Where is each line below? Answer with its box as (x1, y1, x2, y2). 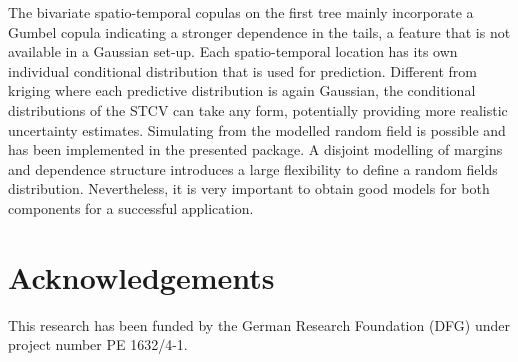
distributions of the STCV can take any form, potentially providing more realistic (8, 99, 508, 120)
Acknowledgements (8, 256, 275, 297)
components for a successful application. (8, 197, 254, 218)
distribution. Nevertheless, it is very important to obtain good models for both (8, 178, 490, 199)
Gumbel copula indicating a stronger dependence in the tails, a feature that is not (8, 21, 511, 42)
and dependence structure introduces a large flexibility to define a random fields (8, 158, 498, 179)
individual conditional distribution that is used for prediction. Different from (8, 60, 477, 81)
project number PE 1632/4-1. (8, 334, 188, 355)
